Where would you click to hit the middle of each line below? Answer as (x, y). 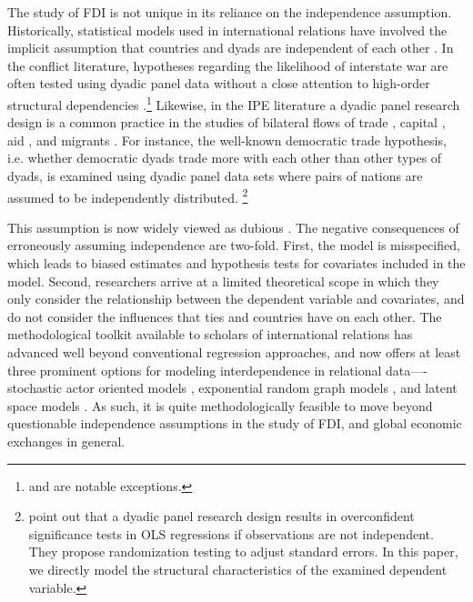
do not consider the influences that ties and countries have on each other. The (225, 316)
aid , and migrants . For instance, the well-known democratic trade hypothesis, (227, 140)
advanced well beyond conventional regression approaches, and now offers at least (234, 352)
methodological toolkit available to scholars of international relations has (210, 334)
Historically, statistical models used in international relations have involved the (227, 30)
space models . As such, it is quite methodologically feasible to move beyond (220, 405)
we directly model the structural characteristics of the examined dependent (238, 569)
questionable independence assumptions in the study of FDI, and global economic (235, 423)
